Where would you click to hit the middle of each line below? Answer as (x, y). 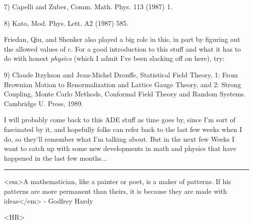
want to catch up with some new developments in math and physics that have (120, 148)
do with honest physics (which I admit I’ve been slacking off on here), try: (114, 58)
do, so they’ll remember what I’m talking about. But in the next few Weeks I (119, 139)
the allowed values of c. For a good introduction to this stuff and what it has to (123, 48)
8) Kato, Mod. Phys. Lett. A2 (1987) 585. (66, 23)
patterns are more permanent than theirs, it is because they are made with (116, 191)
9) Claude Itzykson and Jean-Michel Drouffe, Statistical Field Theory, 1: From (121, 74)
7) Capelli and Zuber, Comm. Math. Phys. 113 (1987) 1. (88, 6)
